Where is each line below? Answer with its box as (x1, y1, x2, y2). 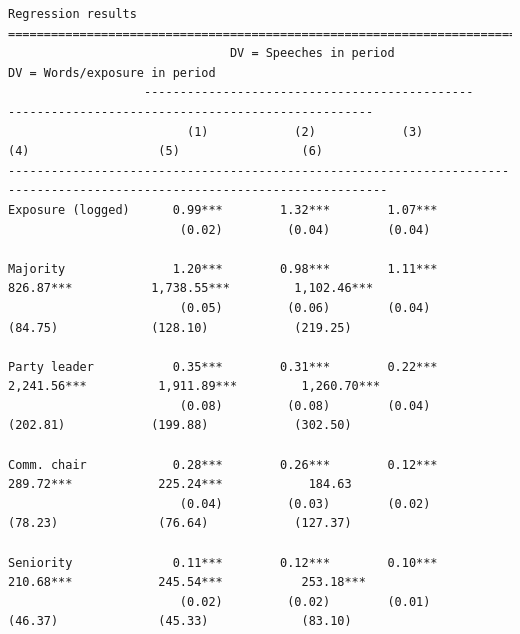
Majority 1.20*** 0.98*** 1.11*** (8, 261, 438, 276)
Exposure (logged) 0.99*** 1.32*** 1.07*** (8, 202, 438, 217)
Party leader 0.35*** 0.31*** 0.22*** (8, 359, 438, 374)
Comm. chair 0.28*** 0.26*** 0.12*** (8, 457, 438, 472)
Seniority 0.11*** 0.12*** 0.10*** (8, 555, 438, 570)
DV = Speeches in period (229, 46, 395, 61)
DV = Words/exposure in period (8, 65, 216, 80)
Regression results (8, 7, 137, 21)
